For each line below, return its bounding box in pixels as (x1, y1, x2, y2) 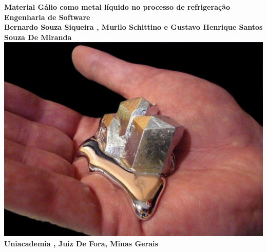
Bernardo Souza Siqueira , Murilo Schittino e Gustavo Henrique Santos (4, 22, 263, 32)
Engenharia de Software (4, 11, 90, 22)
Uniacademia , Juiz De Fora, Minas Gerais (4, 238, 158, 248)
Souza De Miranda (4, 31, 72, 42)
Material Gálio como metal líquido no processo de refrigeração (4, 2, 230, 12)
